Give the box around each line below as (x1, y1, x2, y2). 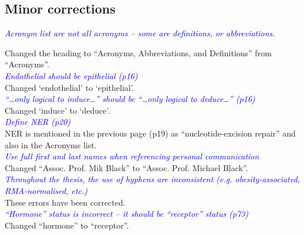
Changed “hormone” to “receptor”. (5, 219, 129, 231)
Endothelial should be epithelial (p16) (5, 69, 138, 81)
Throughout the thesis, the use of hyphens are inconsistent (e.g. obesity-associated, (5, 173, 300, 185)
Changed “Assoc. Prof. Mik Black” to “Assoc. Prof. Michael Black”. (5, 161, 248, 173)
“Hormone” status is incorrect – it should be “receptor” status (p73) (5, 207, 249, 220)
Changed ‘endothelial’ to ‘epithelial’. (5, 81, 134, 93)
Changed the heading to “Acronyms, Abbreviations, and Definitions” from (5, 46, 272, 59)
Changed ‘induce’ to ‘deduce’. (5, 104, 110, 116)
